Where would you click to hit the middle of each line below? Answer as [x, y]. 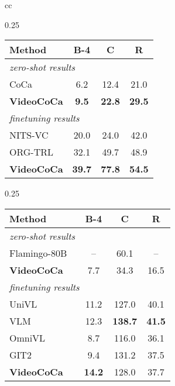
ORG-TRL [31, 152]
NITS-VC [29, 135]
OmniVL [28, 337]
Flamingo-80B [38, 253]
